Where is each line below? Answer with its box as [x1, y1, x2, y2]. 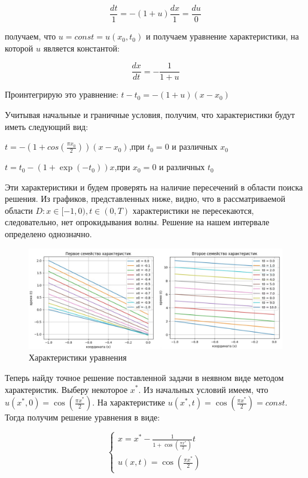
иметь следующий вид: [5, 120, 89, 132]
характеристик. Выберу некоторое [5, 383, 128, 395]
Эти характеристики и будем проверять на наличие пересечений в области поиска [5, 180, 303, 193]
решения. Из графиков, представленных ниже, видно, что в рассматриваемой [5, 192, 285, 205]
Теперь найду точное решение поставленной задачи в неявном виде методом [5, 371, 284, 383]
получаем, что [5, 30, 56, 43]
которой [5, 41, 33, 54]
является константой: [43, 41, 120, 54]
